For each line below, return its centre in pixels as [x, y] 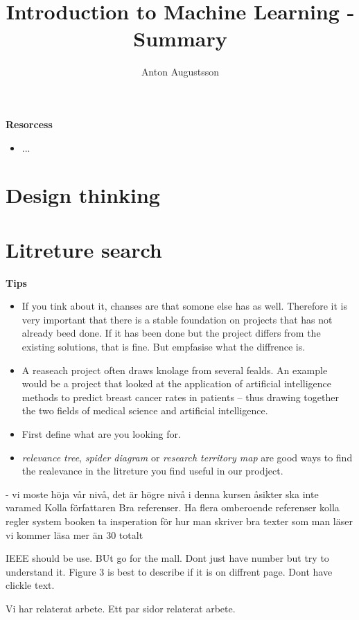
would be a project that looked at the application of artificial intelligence [176, 383]
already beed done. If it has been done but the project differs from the [171, 333]
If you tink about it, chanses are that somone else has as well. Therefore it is [185, 306]
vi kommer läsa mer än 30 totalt [75, 534]
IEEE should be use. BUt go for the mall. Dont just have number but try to [167, 558]
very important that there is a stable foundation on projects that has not [177, 319]
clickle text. [30, 585]
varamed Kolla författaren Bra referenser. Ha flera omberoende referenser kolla [173, 507]
